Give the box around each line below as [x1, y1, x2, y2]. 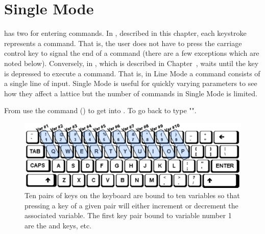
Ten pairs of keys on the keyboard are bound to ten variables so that [25, 190, 240, 200]
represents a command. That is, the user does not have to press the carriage [4, 37, 242, 48]
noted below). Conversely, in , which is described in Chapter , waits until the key [4, 57, 259, 68]
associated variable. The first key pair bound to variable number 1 [25, 210, 232, 221]
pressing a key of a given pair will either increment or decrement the [25, 200, 238, 210]
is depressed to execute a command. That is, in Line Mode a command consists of [4, 68, 260, 78]
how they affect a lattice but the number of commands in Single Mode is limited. [4, 88, 258, 98]
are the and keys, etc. [25, 220, 92, 230]
